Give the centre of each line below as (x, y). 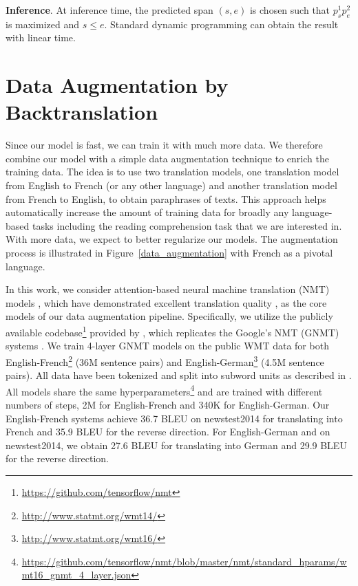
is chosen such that (290, 10)
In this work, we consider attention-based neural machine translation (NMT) (168, 289)
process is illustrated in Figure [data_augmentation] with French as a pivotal (169, 253)
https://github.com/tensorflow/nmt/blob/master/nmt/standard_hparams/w (184, 561)
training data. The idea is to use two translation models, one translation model (172, 172)
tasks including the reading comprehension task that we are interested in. (187, 225)
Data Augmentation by (117, 85)
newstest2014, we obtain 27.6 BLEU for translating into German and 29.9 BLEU (176, 445)
